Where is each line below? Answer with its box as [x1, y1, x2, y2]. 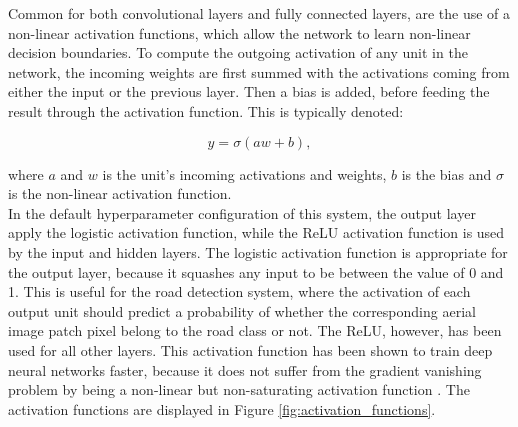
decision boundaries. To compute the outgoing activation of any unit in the [8, 42, 468, 63]
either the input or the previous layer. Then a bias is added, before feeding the [8, 81, 490, 102]
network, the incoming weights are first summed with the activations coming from [8, 61, 510, 82]
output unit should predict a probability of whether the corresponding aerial [8, 300, 476, 321]
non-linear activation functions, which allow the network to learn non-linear [8, 22, 471, 43]
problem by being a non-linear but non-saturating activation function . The [8, 379, 470, 400]
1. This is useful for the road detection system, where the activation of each [8, 281, 471, 302]
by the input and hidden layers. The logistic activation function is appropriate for [8, 241, 508, 262]
